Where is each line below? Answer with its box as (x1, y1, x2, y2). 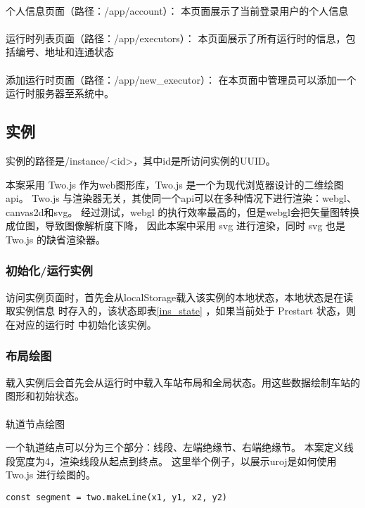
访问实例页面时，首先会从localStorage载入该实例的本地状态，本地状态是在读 (6, 289, 354, 304)
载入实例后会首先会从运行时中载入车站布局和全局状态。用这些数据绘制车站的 (6, 374, 360, 389)
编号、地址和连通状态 (15, 44, 114, 59)
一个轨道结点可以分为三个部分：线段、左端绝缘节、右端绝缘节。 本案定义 (6, 440, 344, 455)
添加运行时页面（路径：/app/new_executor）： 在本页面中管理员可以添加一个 (6, 72, 357, 87)
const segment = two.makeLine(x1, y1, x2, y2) (6, 492, 227, 502)
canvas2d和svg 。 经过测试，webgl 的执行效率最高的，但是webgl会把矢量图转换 (6, 204, 359, 219)
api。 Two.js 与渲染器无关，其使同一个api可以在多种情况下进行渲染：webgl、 (6, 191, 357, 205)
